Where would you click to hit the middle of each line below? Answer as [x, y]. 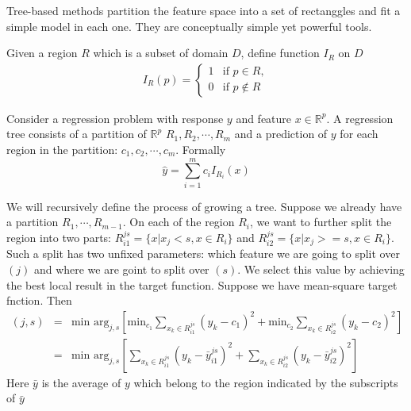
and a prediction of [281, 134]
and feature [264, 118]
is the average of [81, 382]
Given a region [42, 53]
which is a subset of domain [161, 53]
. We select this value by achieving [321, 269]
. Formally [201, 149]
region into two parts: [59, 237]
